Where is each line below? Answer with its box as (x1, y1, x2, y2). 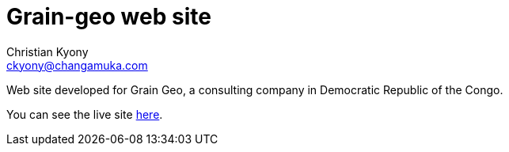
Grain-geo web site (6, 3, 211, 30)
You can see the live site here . (6, 107, 163, 121)
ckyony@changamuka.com (6, 58, 148, 72)
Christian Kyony (6, 44, 89, 59)
